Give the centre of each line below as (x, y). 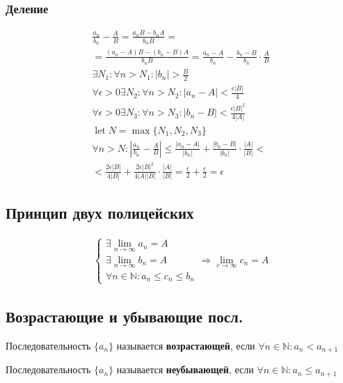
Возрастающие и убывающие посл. (125, 316)
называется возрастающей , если (186, 345)
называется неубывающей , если (185, 369)
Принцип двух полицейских (100, 213)
